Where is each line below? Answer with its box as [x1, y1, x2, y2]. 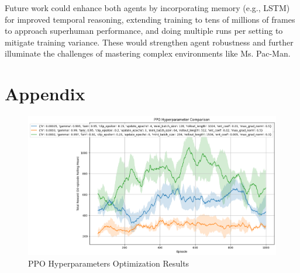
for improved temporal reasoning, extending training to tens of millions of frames [5, 13, 295, 25]
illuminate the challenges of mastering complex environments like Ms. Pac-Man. [5, 47, 291, 60]
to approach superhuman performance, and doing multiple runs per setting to [5, 24, 283, 37]
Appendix [5, 82, 85, 106]
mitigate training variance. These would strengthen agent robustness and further [5, 36, 294, 48]
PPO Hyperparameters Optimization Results [28, 257, 189, 269]
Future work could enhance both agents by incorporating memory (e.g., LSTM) [5, 2, 290, 13]
